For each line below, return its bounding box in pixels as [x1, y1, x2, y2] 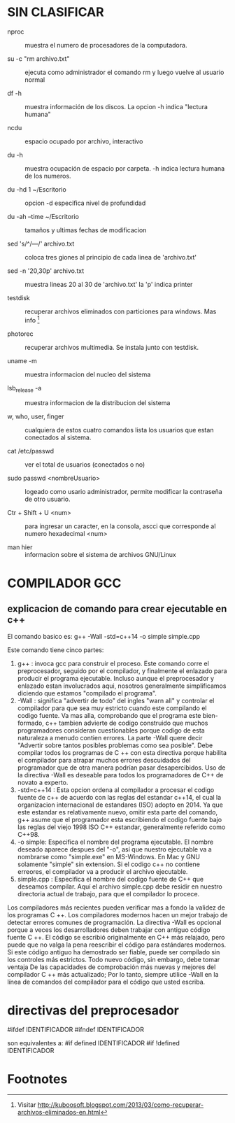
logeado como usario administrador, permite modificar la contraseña [24, 488, 222, 496]
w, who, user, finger [7, 412, 64, 421]
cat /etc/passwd [7, 447, 55, 455]
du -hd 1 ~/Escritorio [7, 185, 66, 193]
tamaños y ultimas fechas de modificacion [24, 225, 147, 234]
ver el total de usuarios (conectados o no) [24, 460, 145, 469]
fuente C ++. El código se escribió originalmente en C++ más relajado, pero [7, 933, 225, 942]
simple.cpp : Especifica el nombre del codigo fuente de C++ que [17, 875, 204, 884]
